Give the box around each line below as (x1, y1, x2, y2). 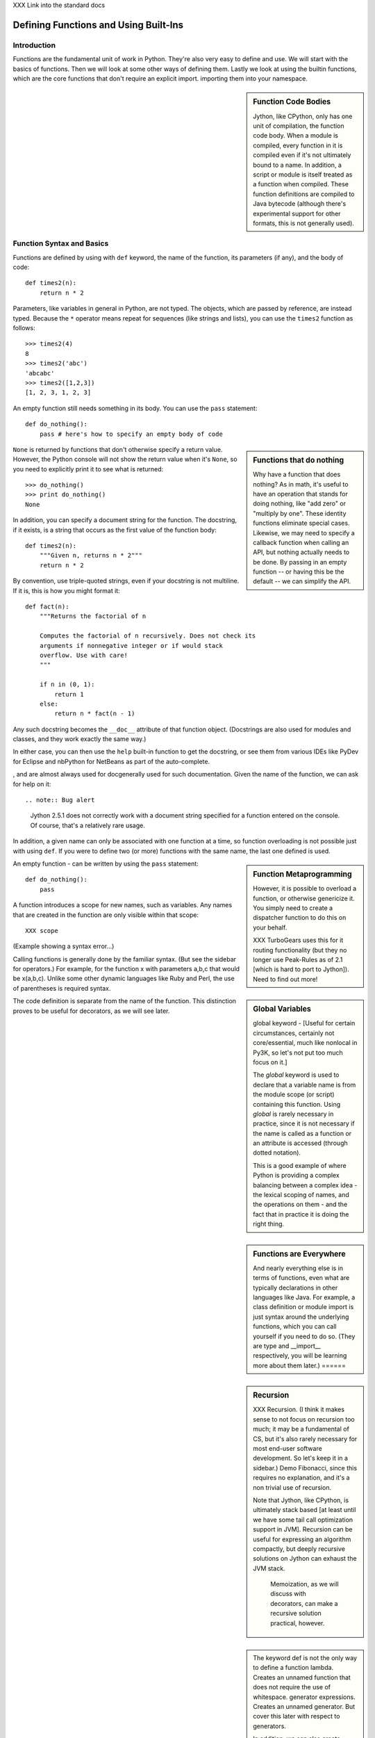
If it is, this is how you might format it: (12, 586, 121, 594)
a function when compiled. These (253, 180, 349, 188)
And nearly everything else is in (253, 1264, 344, 1272)
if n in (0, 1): (39, 681, 95, 688)
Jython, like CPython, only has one (253, 112, 353, 120)
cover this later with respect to (253, 1712, 340, 1721)
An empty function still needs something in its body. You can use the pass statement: (12, 404, 258, 412)
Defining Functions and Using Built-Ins (12, 19, 184, 31)
